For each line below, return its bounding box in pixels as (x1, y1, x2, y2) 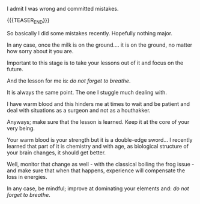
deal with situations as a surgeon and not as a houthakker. (7, 106, 151, 114)
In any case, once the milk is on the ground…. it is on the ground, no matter (7, 41, 193, 48)
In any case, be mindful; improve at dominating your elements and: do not (7, 185, 189, 192)
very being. (7, 124, 35, 132)
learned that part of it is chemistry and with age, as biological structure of (7, 142, 189, 150)
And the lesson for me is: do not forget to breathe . (7, 77, 131, 84)
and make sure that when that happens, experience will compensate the (7, 167, 186, 174)
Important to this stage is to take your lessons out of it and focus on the (7, 59, 184, 66)
